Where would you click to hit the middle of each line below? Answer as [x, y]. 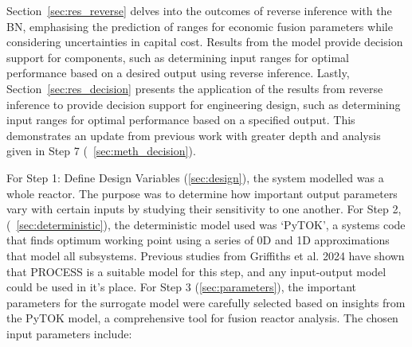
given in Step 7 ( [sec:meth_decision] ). [101, 151]
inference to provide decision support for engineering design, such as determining [204, 104]
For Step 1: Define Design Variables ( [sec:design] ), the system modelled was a [195, 177]
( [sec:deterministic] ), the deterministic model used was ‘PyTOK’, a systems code [206, 224]
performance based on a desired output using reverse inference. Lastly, [178, 73]
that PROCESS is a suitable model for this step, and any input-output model [196, 271]
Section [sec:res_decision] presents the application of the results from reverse [195, 88]
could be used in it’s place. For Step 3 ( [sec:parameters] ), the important [181, 287]
